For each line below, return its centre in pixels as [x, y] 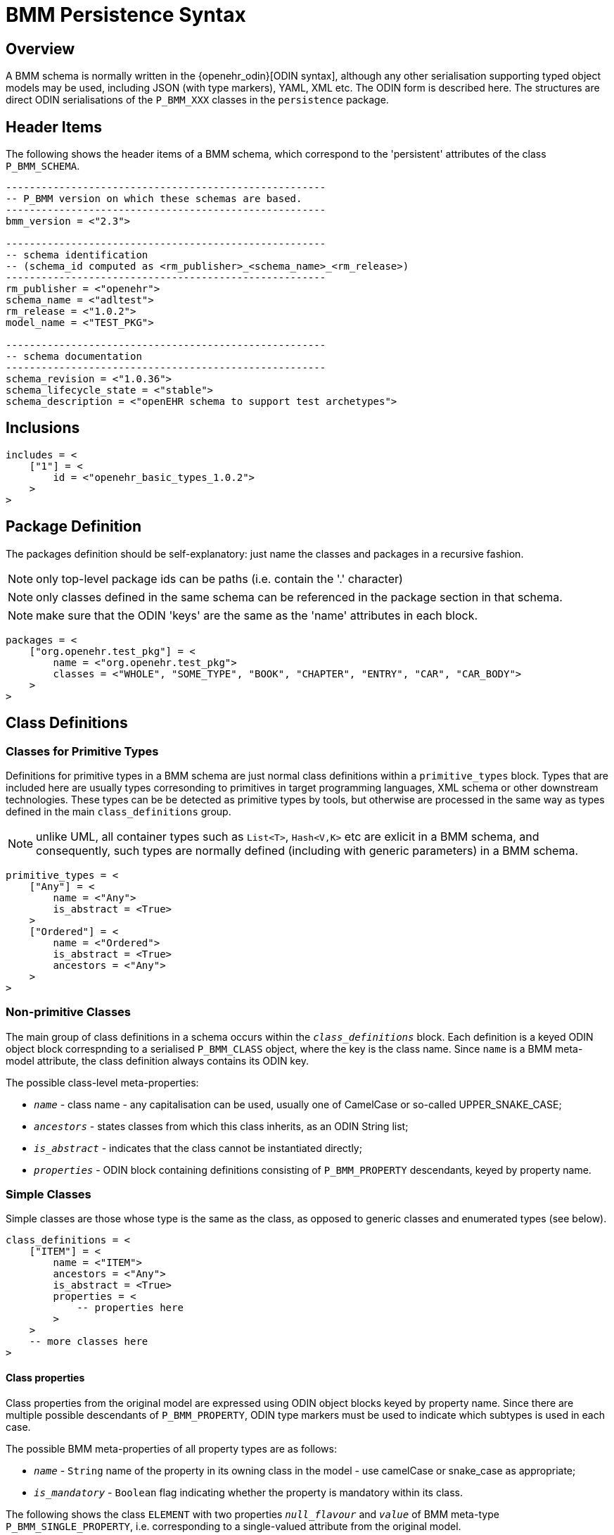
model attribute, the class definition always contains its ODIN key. [157, 1060]
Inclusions [43, 428]
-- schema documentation [74, 357]
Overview [40, 49]
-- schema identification [77, 255]
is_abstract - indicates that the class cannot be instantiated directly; [198, 1148]
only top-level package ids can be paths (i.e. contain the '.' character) [219, 578]
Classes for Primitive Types [82, 751]
